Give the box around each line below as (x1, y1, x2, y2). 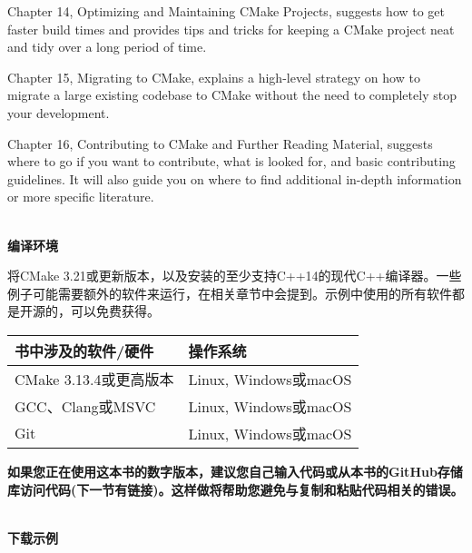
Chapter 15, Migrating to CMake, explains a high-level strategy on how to (7, 67, 420, 86)
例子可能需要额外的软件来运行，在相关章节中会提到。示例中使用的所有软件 (7, 283, 452, 302)
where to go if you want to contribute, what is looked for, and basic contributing (7, 152, 456, 171)
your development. (7, 103, 110, 122)
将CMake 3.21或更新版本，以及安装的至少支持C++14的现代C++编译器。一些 (7, 266, 462, 285)
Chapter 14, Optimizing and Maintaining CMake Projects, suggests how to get (7, 2, 446, 20)
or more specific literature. (7, 187, 154, 206)
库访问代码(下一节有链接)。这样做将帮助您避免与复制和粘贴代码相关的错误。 (7, 479, 464, 499)
